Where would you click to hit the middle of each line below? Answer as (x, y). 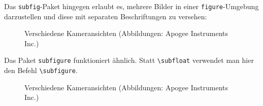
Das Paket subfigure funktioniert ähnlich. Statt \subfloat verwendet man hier (129, 60)
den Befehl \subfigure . (41, 70)
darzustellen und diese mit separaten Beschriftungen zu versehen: (106, 16)
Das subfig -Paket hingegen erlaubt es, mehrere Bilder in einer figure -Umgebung (131, 6)
